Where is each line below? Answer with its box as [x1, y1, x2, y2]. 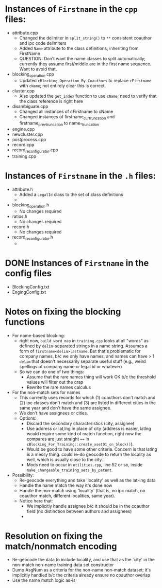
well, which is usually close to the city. [26, 456, 103, 463]
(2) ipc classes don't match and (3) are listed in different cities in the [19, 400, 156, 406]
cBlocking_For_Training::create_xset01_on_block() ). [26, 441, 134, 447]
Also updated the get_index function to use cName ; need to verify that [19, 93, 157, 99]
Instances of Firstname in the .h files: [5, 170, 156, 181]
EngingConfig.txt [12, 289, 46, 295]
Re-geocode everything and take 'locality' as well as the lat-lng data [19, 477, 156, 483]
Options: [19, 415, 36, 421]
